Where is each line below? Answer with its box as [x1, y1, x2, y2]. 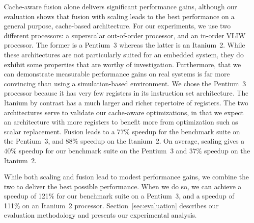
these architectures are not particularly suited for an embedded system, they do [4, 49, 244, 59]
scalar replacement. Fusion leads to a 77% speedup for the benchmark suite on [4, 126, 240, 136]
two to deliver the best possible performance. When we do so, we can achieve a [4, 181, 242, 191]
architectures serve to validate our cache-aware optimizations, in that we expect [4, 107, 244, 117]
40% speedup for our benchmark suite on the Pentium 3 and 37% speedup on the [4, 145, 250, 155]
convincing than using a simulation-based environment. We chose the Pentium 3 [4, 78, 246, 88]
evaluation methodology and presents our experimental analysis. [4, 210, 197, 220]
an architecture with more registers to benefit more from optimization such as [4, 117, 238, 127]
